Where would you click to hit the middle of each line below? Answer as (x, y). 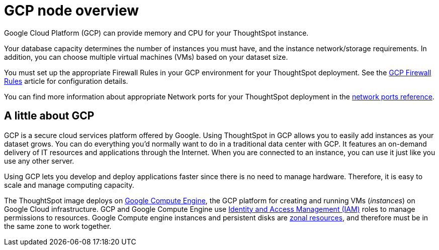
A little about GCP (49, 116)
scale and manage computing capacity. (69, 185)
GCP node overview (72, 11)
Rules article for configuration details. (66, 81)
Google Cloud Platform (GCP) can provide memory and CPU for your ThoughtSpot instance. (156, 33)
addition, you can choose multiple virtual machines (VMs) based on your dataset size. (146, 57)
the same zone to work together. (58, 226)
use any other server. (39, 161)
